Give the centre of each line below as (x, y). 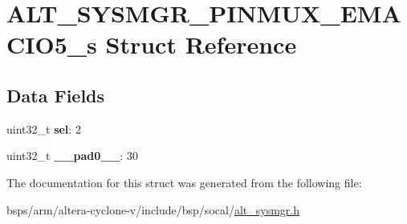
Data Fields (56, 95)
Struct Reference (201, 44)
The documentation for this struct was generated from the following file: (184, 182)
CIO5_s (52, 44)
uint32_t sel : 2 (44, 128)
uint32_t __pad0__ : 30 (73, 156)
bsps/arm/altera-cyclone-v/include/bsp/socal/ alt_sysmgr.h (153, 209)
